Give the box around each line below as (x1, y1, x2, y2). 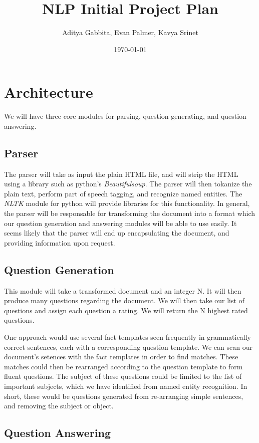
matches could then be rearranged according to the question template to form (4, 361, 243, 371)
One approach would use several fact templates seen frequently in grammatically (4, 331, 251, 342)
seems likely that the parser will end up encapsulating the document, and (4, 228, 229, 238)
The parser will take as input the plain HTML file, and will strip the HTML (4, 168, 238, 179)
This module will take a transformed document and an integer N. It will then (4, 285, 241, 296)
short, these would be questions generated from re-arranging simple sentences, (4, 390, 243, 401)
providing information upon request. (4, 237, 115, 248)
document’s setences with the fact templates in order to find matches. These (4, 351, 238, 362)
